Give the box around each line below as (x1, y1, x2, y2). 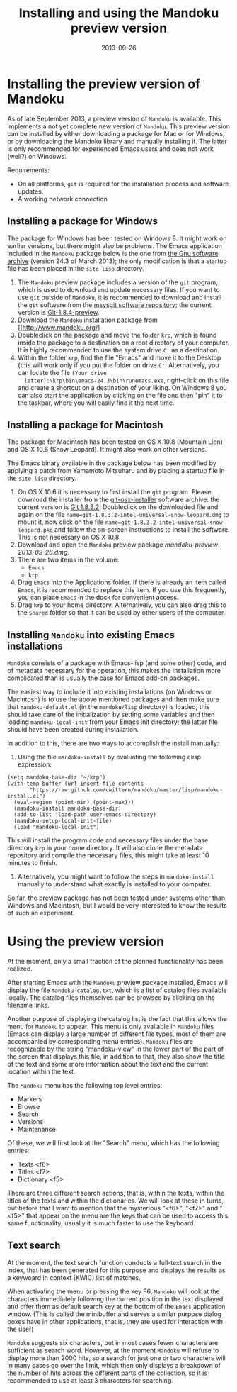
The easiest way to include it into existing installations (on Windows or (7, 688, 212, 696)
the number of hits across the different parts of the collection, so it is (7, 1369, 207, 1377)
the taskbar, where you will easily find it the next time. (17, 399, 175, 407)
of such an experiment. (7, 909, 75, 918)
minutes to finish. (7, 859, 58, 867)
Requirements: (7, 165, 50, 174)
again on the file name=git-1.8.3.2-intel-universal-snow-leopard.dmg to (17, 511, 229, 519)
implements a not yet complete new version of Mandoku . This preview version (7, 122, 230, 130)
